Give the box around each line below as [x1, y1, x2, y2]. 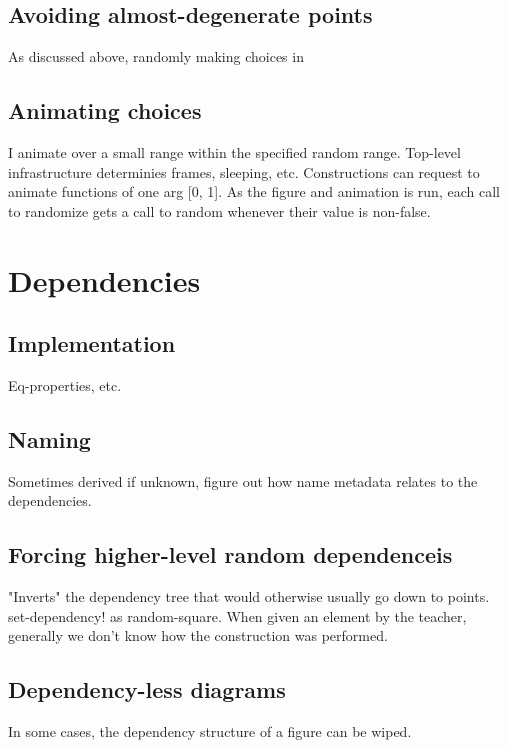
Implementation [8, 328, 176, 359]
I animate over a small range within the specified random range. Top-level [8, 142, 461, 162]
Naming [8, 423, 91, 454]
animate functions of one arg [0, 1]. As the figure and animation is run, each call [8, 181, 500, 202]
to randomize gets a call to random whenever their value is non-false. [8, 200, 431, 221]
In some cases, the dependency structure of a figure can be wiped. [8, 721, 412, 742]
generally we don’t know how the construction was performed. [8, 625, 388, 646]
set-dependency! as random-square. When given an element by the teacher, [8, 605, 467, 626]
